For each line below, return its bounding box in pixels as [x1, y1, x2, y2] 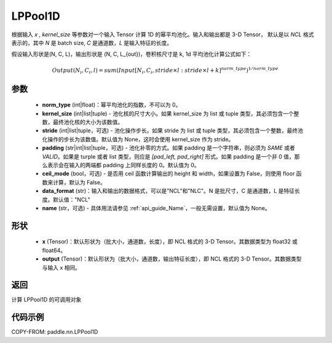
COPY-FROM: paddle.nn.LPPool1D [11, 328, 98, 336]
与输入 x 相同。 [42, 264, 81, 271]
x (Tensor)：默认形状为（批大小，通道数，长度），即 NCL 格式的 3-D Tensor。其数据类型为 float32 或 [42, 238, 298, 245]
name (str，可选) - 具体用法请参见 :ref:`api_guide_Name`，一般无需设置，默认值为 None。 [42, 204, 271, 211]
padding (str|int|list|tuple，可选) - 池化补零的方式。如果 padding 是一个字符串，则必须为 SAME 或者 [42, 144, 295, 152]
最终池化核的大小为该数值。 [52, 119, 123, 126]
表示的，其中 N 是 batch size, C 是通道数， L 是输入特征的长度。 [11, 39, 173, 46]
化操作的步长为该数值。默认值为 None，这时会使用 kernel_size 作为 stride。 [42, 135, 234, 143]
